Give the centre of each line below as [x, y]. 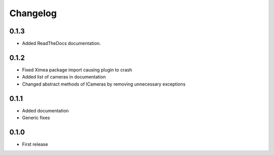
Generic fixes [36, 118]
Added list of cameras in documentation [64, 77]
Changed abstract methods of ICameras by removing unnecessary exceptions [104, 84]
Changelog [33, 13]
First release [35, 144]
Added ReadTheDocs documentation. [61, 44]
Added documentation [45, 110]
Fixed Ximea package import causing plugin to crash [77, 70]
